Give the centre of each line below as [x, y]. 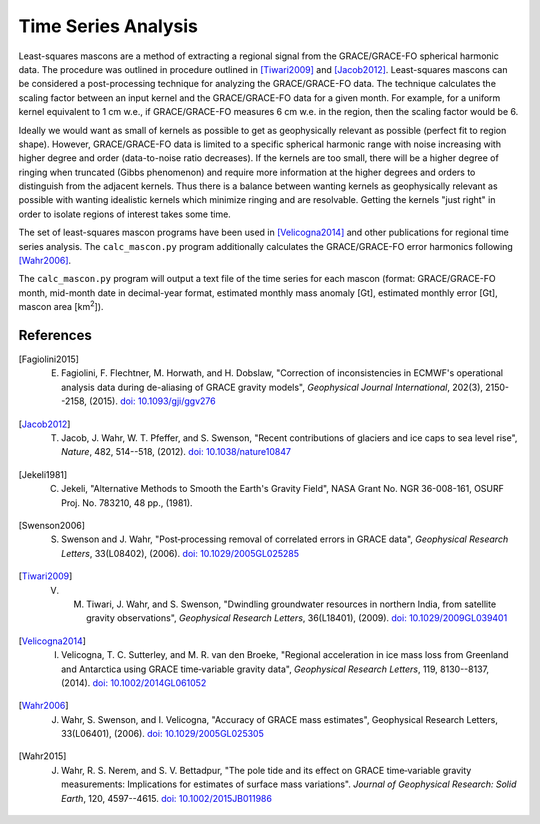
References [55, 335]
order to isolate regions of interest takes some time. [125, 214]
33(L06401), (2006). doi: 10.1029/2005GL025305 [162, 734]
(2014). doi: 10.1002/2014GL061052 [134, 682]
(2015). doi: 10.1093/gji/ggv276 [152, 401]
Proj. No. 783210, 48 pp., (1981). [127, 502]
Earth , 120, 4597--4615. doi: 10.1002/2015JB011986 [166, 798]
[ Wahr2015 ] [42, 756]
